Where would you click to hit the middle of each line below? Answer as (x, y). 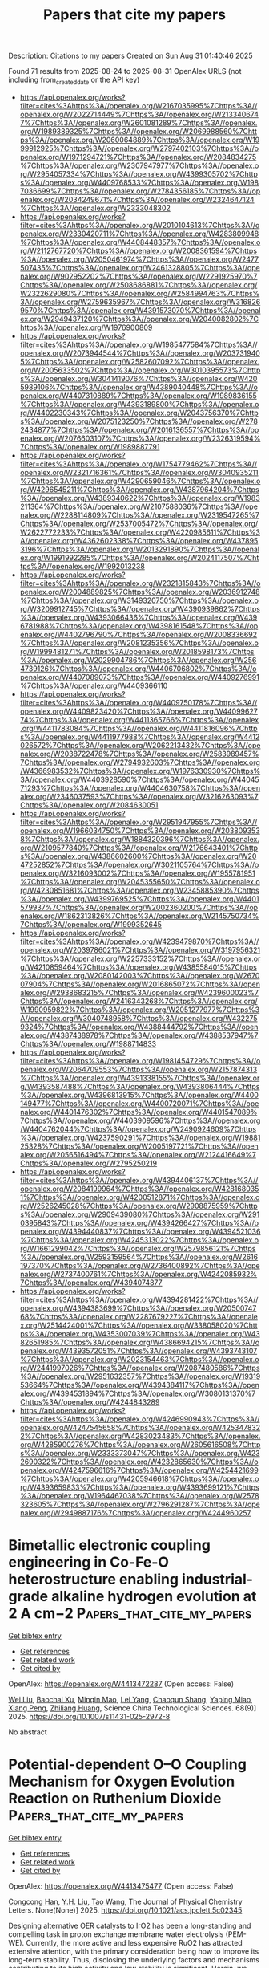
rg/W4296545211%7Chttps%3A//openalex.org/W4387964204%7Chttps (139, 489)
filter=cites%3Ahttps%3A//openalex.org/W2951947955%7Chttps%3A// (139, 822)
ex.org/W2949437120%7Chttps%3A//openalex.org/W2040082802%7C (139, 319)
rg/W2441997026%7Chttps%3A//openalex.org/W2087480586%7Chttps (140, 1368)
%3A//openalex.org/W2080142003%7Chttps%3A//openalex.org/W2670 (140, 975)
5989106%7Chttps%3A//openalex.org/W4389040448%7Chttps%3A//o (139, 387)
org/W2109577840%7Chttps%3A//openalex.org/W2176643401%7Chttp (139, 848)
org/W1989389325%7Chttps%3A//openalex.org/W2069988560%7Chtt (139, 131)
